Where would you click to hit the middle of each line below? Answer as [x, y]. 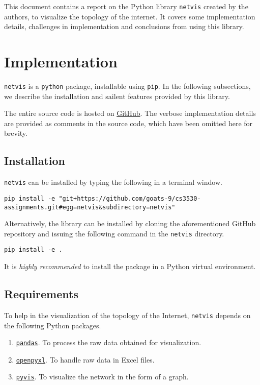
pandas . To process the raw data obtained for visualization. [109, 342]
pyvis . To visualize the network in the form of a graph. [102, 377]
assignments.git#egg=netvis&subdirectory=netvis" [90, 207]
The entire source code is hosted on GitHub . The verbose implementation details [130, 113]
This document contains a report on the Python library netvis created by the [126, 6]
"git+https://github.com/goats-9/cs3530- [130, 198]
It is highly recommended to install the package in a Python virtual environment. [130, 266]
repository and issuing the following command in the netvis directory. [114, 233]
